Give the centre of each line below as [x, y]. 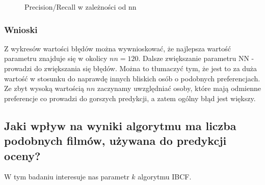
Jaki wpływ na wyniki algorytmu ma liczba [120, 125]
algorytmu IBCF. [165, 177]
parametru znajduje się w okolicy [56, 58]
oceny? [22, 155]
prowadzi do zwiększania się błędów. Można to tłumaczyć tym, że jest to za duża [131, 68]
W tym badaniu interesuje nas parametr [67, 177]
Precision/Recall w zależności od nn [81, 7]
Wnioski [21, 29]
